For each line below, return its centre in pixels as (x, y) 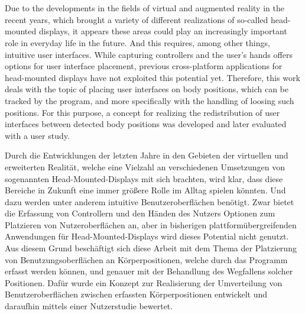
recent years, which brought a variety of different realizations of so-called (137, 19)
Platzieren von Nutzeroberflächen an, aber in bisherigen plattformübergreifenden (151, 224)
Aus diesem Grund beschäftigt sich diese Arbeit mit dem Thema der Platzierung (151, 248)
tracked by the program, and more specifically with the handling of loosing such (150, 100)
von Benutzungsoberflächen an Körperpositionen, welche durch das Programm (146, 259)
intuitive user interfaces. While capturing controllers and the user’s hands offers (149, 54)
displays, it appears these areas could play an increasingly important (163, 31)
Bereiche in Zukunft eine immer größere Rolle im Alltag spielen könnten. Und (145, 190)
